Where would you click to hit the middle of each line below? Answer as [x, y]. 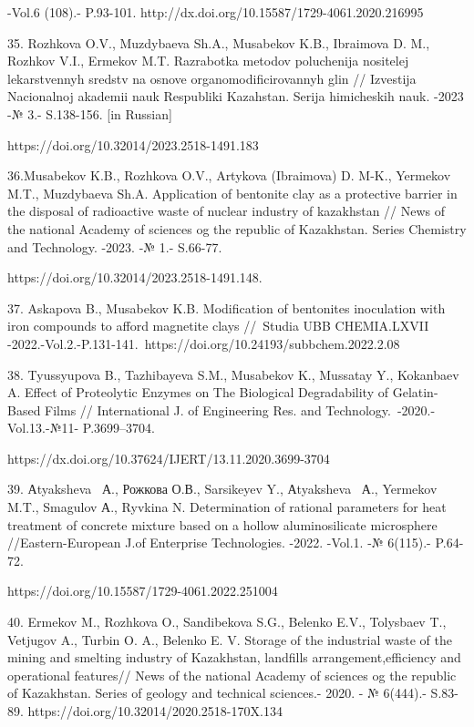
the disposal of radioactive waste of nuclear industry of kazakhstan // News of [227, 211]
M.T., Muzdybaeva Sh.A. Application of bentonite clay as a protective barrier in [232, 193]
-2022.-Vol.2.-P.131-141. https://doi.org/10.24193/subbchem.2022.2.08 [204, 343]
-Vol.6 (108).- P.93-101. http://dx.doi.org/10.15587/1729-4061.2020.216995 [216, 12]
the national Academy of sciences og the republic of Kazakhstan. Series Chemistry [237, 228]
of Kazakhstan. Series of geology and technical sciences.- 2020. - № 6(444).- [217, 693]
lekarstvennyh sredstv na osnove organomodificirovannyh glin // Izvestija [212, 78]
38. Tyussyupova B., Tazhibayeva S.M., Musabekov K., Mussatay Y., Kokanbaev [233, 374]
